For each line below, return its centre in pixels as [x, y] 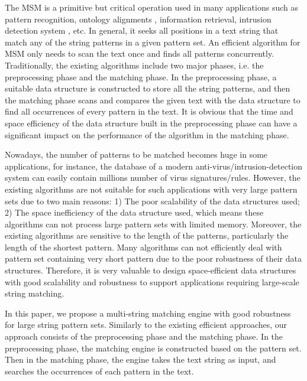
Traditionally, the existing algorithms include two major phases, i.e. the [134, 65]
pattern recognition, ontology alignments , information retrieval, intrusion [138, 19]
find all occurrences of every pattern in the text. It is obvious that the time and [149, 111]
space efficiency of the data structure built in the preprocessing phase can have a [151, 123]
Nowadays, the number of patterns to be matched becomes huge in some [136, 154]
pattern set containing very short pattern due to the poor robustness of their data [153, 258]
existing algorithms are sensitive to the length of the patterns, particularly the [147, 235]
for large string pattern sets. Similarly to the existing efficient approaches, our [146, 325]
